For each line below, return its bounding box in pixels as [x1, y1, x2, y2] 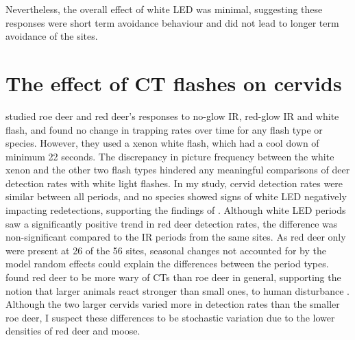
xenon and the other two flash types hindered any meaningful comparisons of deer [5, 162, 350, 177]
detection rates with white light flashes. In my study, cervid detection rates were [5, 175, 343, 190]
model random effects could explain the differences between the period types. [5, 256, 329, 271]
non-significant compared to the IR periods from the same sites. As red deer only [5, 230, 346, 244]
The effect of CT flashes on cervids [5, 69, 342, 97]
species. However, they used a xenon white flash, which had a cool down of [5, 136, 319, 150]
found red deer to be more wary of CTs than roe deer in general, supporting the [5, 270, 341, 284]
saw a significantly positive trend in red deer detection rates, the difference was [5, 216, 338, 230]
